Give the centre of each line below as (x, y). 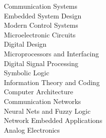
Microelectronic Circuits (40, 34)
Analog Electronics (32, 129)
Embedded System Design (43, 15)
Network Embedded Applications (53, 120)
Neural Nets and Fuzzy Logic (47, 111)
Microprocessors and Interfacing (52, 53)
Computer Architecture (39, 92)
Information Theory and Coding (52, 82)
